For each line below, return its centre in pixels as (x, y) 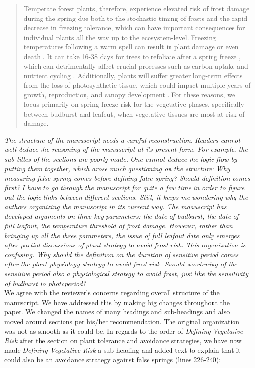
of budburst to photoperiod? (45, 283)
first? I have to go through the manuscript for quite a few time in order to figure (125, 187)
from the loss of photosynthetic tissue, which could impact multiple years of (137, 85)
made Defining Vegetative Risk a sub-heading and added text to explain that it (123, 350)
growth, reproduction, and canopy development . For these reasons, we (129, 94)
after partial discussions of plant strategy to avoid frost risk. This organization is (125, 245)
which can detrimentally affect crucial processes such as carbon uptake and (136, 66)
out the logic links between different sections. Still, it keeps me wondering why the (126, 197)
